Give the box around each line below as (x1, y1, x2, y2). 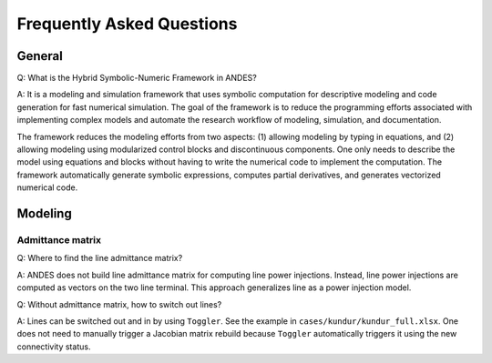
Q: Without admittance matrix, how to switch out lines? (16, 298, 222, 309)
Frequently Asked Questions (16, 14, 238, 34)
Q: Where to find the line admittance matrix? (16, 253, 183, 264)
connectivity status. (16, 341, 91, 352)
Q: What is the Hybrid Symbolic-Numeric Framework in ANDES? (16, 73, 257, 84)
